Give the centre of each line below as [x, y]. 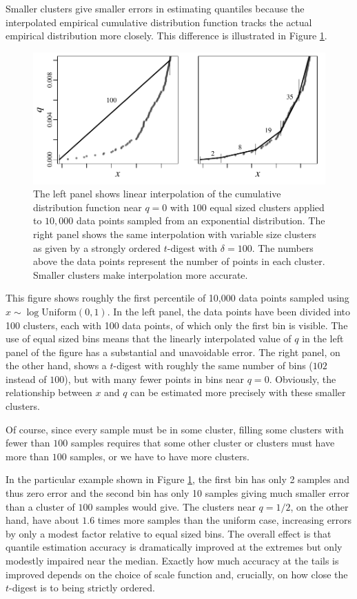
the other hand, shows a [56, 365]
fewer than [28, 443]
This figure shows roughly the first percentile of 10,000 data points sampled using [177, 298]
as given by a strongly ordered [97, 247]
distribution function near [88, 207]
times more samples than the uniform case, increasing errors [224, 520]
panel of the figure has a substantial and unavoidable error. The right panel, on [173, 352]
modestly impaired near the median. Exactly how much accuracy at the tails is [172, 561]
